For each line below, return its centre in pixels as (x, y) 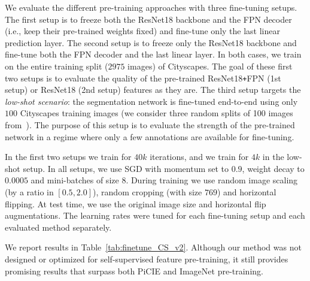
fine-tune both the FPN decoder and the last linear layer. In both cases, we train (153, 54)
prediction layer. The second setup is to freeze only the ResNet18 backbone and (151, 42)
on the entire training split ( (57, 66)
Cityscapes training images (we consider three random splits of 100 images (156, 113)
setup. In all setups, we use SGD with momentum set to (126, 168)
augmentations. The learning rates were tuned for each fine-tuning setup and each (155, 215)
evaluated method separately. (58, 227)
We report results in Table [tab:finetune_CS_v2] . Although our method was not (153, 247)
